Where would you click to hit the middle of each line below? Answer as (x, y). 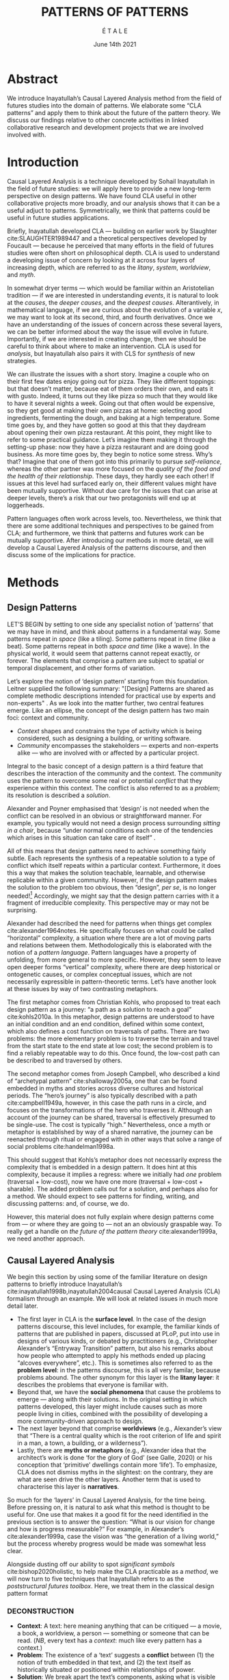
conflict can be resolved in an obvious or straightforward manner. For (105, 816)
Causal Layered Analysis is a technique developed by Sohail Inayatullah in (111, 181)
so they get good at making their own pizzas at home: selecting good (105, 410)
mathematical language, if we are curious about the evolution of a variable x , (115, 310)
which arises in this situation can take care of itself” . (81, 838)
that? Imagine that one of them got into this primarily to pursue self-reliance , (114, 461)
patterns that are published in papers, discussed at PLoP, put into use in (118, 1334)
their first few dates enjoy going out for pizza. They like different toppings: (111, 381)
